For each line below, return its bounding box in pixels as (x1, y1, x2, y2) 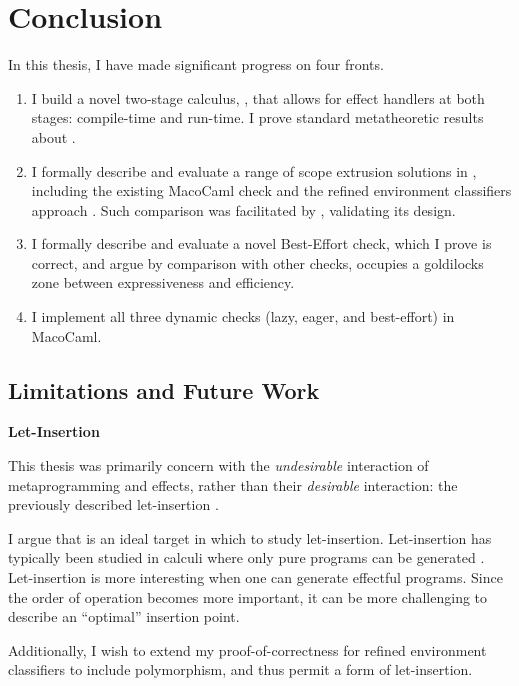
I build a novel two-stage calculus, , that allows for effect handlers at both (31, 87, 485, 108)
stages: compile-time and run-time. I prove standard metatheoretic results (31, 107, 484, 128)
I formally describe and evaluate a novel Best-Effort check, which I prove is (31, 233, 492, 254)
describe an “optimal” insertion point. (8, 606, 240, 627)
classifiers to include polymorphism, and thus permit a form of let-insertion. (8, 659, 473, 680)
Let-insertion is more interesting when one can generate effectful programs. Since (8, 567, 503, 588)
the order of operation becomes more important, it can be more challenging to (8, 586, 488, 607)
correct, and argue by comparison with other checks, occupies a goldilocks (31, 252, 484, 273)
